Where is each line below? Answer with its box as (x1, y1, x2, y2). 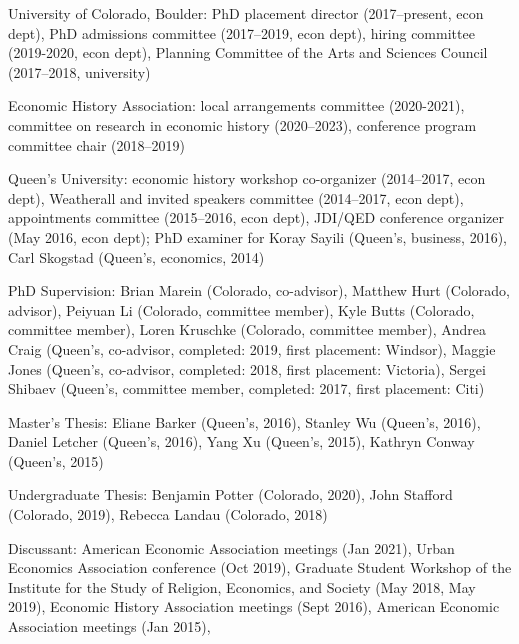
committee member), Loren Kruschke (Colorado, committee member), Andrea (8, 319, 487, 340)
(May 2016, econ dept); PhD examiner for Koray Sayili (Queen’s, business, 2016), (8, 226, 507, 247)
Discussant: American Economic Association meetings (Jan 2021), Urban (8, 537, 455, 558)
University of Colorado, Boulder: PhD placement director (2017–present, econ (8, 3, 484, 23)
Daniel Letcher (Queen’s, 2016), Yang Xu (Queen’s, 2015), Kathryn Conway (8, 431, 475, 452)
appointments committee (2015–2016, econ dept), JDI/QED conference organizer (8, 207, 505, 228)
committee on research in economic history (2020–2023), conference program (8, 114, 477, 135)
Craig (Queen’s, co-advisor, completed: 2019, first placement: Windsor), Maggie (8, 338, 496, 359)
